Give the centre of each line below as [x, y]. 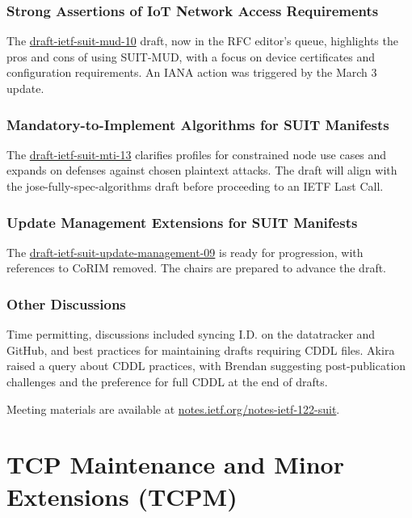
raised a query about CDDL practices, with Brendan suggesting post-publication [206, 366]
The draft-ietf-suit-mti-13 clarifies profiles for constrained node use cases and [197, 154]
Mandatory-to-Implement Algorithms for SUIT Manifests [198, 124]
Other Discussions [66, 303]
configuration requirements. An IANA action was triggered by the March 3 [192, 72]
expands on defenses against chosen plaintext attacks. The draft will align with [202, 170]
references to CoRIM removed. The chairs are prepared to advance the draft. [197, 268]
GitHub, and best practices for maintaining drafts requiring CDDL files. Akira [201, 350]
